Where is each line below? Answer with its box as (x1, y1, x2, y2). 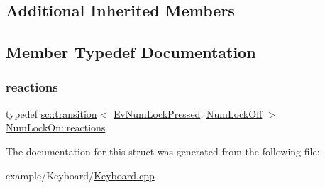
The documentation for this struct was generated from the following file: (6, 143, 320, 158)
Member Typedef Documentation (6, 41, 256, 63)
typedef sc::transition (6, 106, 97, 121)
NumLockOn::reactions (6, 120, 106, 135)
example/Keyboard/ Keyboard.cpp (6, 167, 155, 182)
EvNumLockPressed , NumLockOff (113, 106, 263, 121)
